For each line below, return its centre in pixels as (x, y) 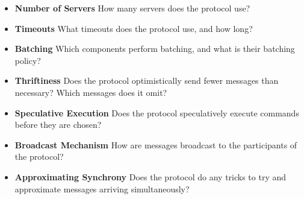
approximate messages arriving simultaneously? (102, 188)
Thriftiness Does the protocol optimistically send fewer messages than (147, 81)
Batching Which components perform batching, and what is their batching (155, 49)
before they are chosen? (58, 125)
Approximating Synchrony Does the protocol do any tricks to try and (150, 176)
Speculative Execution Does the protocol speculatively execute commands (157, 112)
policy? (28, 60)
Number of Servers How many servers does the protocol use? (132, 8)
